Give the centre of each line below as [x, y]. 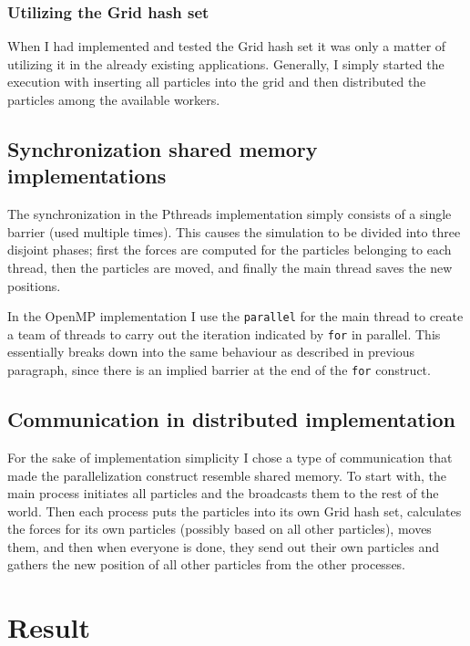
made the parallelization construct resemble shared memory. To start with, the [227, 475]
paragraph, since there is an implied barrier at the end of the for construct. [219, 370]
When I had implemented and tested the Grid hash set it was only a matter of [227, 46]
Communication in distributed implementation [231, 419]
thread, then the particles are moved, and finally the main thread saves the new [230, 267]
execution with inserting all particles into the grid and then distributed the [217, 82]
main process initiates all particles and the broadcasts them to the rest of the [223, 493]
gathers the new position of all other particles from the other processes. [207, 564]
